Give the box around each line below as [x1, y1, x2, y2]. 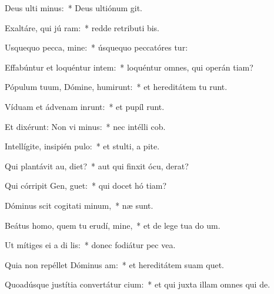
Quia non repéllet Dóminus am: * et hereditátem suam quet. [5, 258, 224, 270]
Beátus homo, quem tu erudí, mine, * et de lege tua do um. [5, 219, 220, 231]
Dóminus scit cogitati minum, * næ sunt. [5, 199, 153, 211]
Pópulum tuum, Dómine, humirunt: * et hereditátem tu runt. [5, 81, 228, 93]
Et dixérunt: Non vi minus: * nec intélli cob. [5, 120, 166, 132]
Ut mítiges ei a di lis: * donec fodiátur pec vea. [5, 239, 176, 251]
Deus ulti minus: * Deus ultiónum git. [5, 2, 142, 14]
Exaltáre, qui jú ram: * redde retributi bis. [5, 21, 160, 34]
